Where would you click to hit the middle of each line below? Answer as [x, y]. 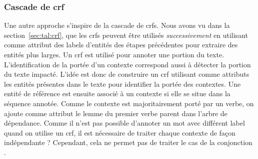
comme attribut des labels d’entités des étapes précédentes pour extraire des [121, 45]
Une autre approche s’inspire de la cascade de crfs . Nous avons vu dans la [117, 25]
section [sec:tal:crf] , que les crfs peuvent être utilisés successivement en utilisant [126, 35]
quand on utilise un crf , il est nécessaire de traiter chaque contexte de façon [120, 132]
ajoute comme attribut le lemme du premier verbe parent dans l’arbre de [116, 113]
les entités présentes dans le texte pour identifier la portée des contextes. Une [122, 83]
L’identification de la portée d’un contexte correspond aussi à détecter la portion [127, 64]
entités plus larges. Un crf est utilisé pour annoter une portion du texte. [114, 54]
